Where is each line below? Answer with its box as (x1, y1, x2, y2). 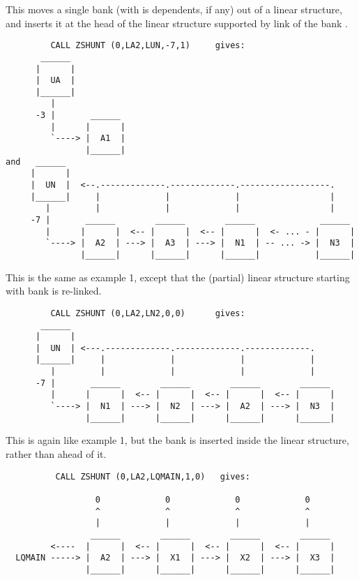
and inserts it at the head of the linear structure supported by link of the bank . (6, 15, 348, 30)
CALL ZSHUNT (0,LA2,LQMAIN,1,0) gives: (55, 471, 250, 482)
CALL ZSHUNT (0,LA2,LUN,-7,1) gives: (50, 40, 245, 51)
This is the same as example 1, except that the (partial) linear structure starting (6, 269, 350, 284)
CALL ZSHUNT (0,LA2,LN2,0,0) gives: (50, 308, 245, 318)
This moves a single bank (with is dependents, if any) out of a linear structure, (6, 2, 342, 16)
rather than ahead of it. (6, 447, 107, 461)
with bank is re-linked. (6, 283, 102, 298)
